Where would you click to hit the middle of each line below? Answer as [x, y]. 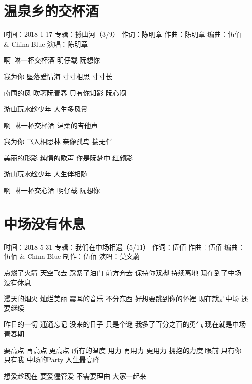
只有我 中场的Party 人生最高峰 [52, 360]
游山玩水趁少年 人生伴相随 [46, 174]
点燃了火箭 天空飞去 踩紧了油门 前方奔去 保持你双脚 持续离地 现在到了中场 [123, 272]
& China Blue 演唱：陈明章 [46, 43]
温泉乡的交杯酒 [52, 11]
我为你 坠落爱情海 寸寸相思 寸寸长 [58, 76]
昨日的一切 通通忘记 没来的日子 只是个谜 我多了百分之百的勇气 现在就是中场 [125, 324]
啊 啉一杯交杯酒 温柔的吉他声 [51, 125]
